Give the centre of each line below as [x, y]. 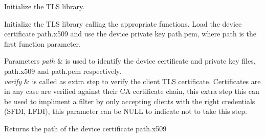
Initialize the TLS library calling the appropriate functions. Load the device [123, 23]
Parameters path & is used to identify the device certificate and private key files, [130, 61]
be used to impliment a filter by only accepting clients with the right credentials [130, 101]
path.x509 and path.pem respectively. [63, 71]
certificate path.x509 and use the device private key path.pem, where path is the [130, 34]
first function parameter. [42, 43]
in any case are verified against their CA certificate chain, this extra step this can [132, 91]
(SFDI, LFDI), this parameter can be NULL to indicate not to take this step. [126, 111]
